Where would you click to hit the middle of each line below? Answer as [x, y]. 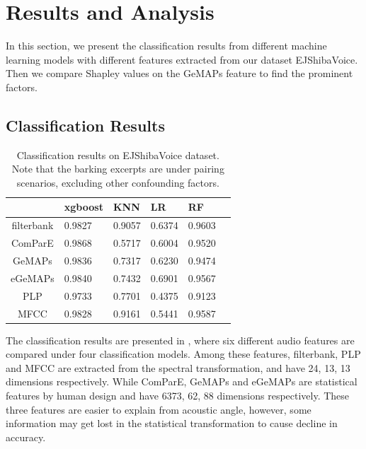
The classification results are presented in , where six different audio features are [180, 340]
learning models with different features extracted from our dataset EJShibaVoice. [182, 59]
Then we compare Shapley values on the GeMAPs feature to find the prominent [179, 73]
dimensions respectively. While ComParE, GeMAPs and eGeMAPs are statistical [182, 381]
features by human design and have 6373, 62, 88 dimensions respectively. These [178, 396]
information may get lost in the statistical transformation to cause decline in [172, 423]
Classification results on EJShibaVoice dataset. [118, 154]
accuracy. [26, 437]
